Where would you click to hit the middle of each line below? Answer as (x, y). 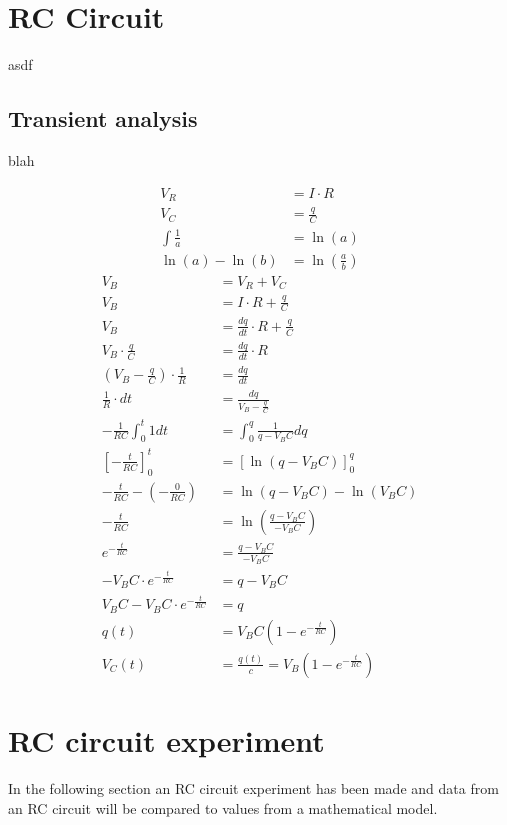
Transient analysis (103, 118)
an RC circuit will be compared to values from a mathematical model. (223, 807)
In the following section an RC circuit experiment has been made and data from (253, 788)
